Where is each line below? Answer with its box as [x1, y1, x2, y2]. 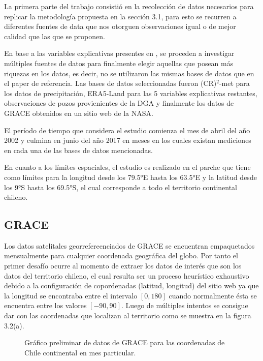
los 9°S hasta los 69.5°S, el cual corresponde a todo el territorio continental [4, 182, 238, 192]
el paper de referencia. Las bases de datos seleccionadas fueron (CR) [4, 78, 217, 88]
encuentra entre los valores [4, 300, 87, 311]
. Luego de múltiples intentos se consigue [121, 300, 248, 311]
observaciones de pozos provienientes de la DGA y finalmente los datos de [4, 98, 234, 108]
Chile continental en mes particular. [24, 347, 136, 357]
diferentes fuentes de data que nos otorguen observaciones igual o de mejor [4, 21, 236, 32]
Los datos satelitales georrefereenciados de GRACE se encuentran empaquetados [4, 240, 255, 251]
